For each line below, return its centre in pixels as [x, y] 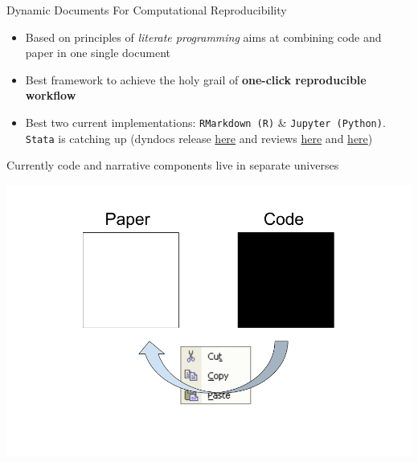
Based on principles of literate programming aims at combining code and [203, 37]
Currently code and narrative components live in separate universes [173, 165]
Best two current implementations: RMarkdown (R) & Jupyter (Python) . [205, 122]
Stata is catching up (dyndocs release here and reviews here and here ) [199, 138]
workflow [51, 95]
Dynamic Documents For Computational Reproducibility [147, 10]
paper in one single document [98, 53]
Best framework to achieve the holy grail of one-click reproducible [196, 79]
